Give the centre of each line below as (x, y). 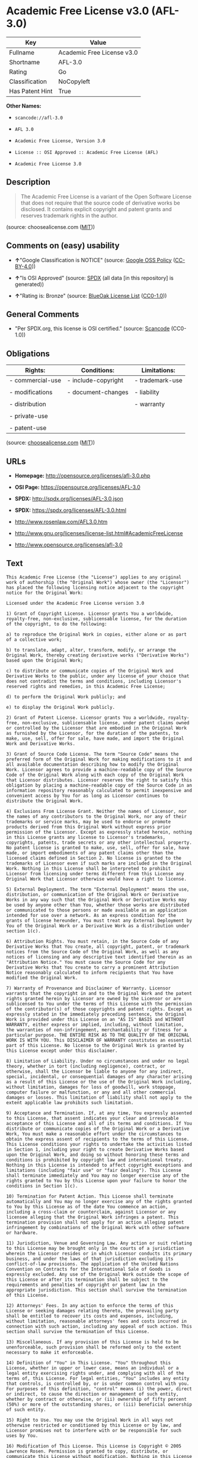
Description (28, 182)
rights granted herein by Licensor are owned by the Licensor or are (94, 998)
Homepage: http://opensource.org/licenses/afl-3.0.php (82, 476)
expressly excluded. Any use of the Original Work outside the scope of (98, 1274)
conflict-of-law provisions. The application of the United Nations (92, 1264)
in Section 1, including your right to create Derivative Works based (95, 1149)
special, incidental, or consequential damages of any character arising (99, 1077)
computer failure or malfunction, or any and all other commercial (91, 1092)
